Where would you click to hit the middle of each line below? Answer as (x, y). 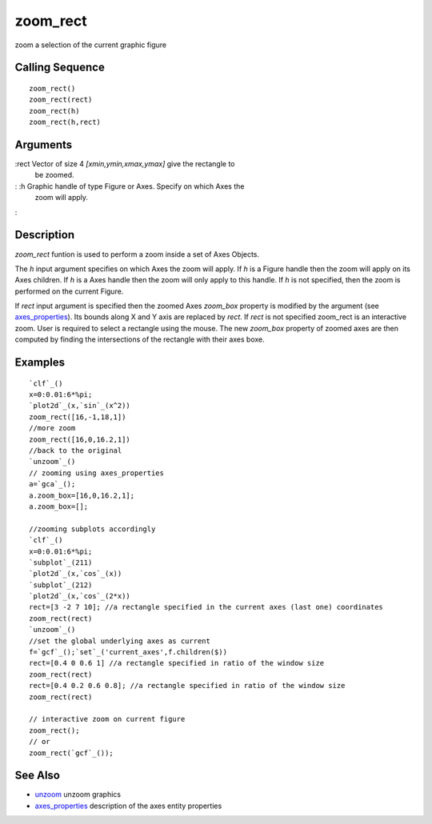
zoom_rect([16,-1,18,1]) (78, 417)
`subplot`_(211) (61, 562)
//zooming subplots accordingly (92, 529)
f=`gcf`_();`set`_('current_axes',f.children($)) (128, 652)
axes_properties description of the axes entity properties (128, 806)
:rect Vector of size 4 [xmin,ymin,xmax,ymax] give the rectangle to (125, 164)
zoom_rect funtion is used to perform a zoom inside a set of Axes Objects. (137, 254)
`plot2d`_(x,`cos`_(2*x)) (80, 596)
